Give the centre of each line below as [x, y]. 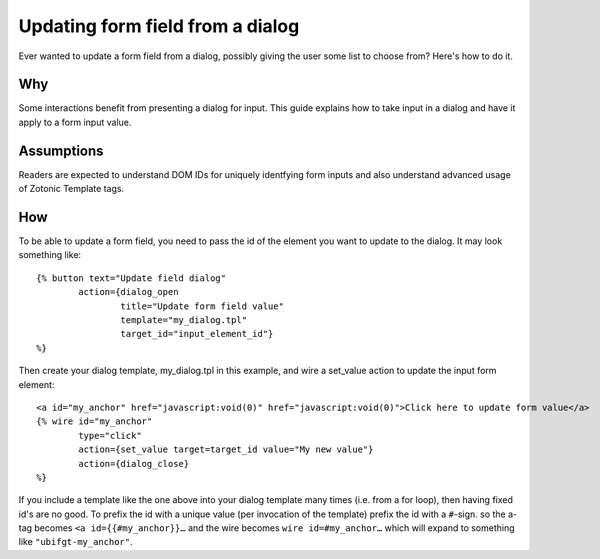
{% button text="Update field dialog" [131, 278]
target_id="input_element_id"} [197, 334]
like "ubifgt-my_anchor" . [76, 542]
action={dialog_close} [134, 463]
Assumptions [61, 150]
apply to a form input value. [75, 122]
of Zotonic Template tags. [71, 189]
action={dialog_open [128, 292]
